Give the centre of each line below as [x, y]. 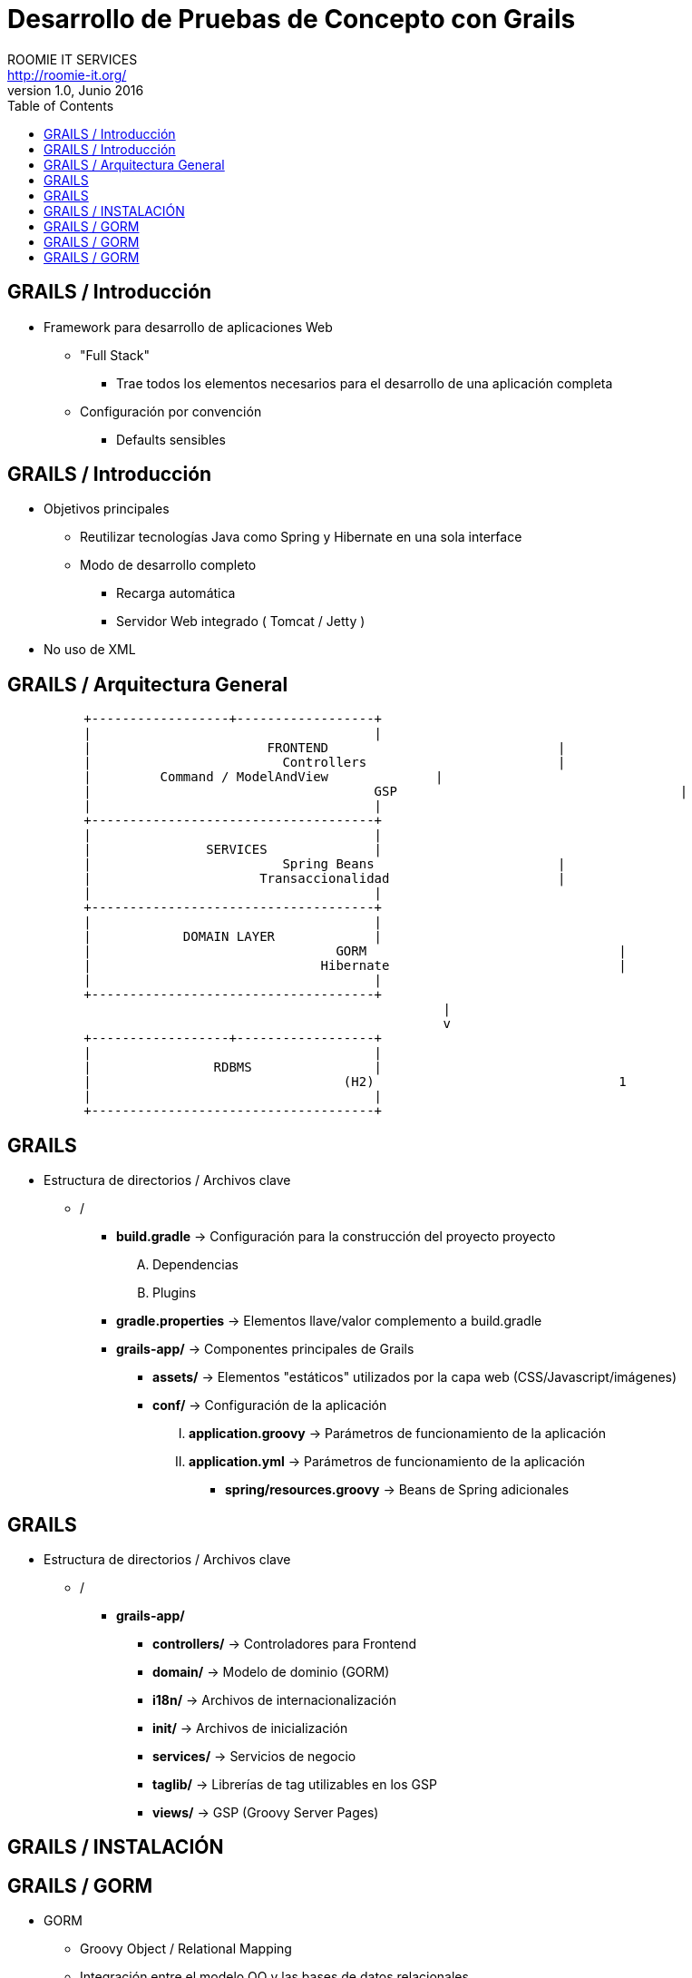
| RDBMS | [233, 1067]
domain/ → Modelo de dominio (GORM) [271, 1671]
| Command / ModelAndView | [263, 777]
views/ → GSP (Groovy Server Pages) [266, 1812]
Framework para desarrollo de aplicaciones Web [188, 327]
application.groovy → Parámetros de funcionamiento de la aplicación [397, 1434]
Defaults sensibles [171, 439]
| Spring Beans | [325, 864]
